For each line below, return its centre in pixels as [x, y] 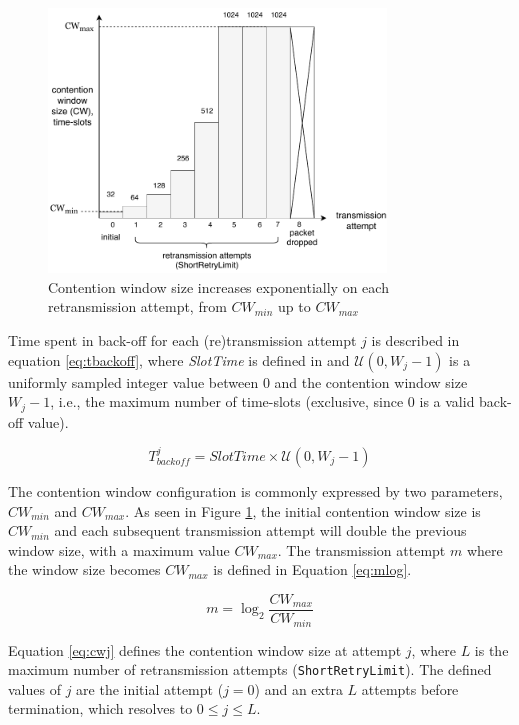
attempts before [410, 688]
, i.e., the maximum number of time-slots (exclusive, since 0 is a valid [262, 401]
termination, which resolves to [100, 708]
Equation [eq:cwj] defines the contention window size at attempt [205, 649]
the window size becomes [84, 569]
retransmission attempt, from [137, 306]
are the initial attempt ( [150, 688]
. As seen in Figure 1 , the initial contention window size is [303, 510]
